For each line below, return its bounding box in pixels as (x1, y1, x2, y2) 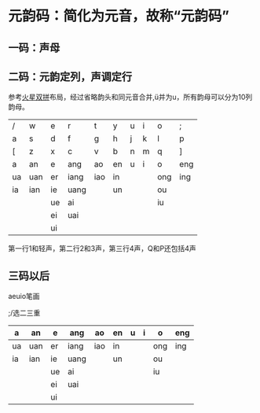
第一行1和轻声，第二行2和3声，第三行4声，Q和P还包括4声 (8, 244, 196, 253)
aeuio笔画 (8, 292, 41, 301)
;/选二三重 (8, 308, 41, 318)
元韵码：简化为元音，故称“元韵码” (8, 7, 230, 25)
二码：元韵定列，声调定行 (8, 70, 132, 83)
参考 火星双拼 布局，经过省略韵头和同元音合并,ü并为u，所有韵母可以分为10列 (8, 92, 253, 102)
